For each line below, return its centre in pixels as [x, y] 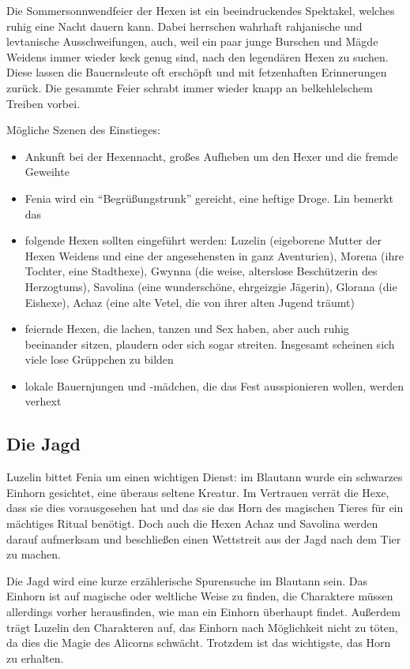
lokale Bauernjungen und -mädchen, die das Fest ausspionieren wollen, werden [214, 385]
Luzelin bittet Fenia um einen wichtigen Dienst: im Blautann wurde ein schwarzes [205, 477]
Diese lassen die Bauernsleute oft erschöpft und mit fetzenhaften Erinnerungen [197, 72]
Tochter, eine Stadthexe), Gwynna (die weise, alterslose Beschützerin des [201, 271]
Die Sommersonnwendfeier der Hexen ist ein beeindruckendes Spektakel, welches [201, 10]
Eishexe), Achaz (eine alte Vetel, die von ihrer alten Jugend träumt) [190, 302]
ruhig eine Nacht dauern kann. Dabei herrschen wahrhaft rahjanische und [184, 26]
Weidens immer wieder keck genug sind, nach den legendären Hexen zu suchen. [197, 56]
